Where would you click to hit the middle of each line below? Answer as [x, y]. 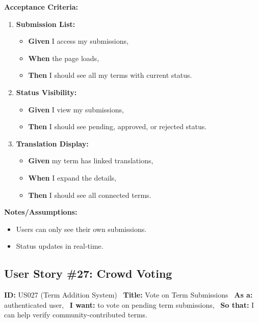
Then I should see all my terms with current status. [110, 75]
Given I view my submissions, [76, 109]
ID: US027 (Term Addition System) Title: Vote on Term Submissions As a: [128, 295]
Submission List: [46, 24]
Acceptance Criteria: [41, 7]
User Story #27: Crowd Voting [88, 273]
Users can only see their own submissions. [81, 229]
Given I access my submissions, [78, 41]
